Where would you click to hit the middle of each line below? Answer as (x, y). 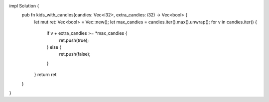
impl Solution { (24, 6)
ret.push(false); (75, 54)
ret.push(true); (74, 40)
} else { (54, 47)
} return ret (45, 75)
